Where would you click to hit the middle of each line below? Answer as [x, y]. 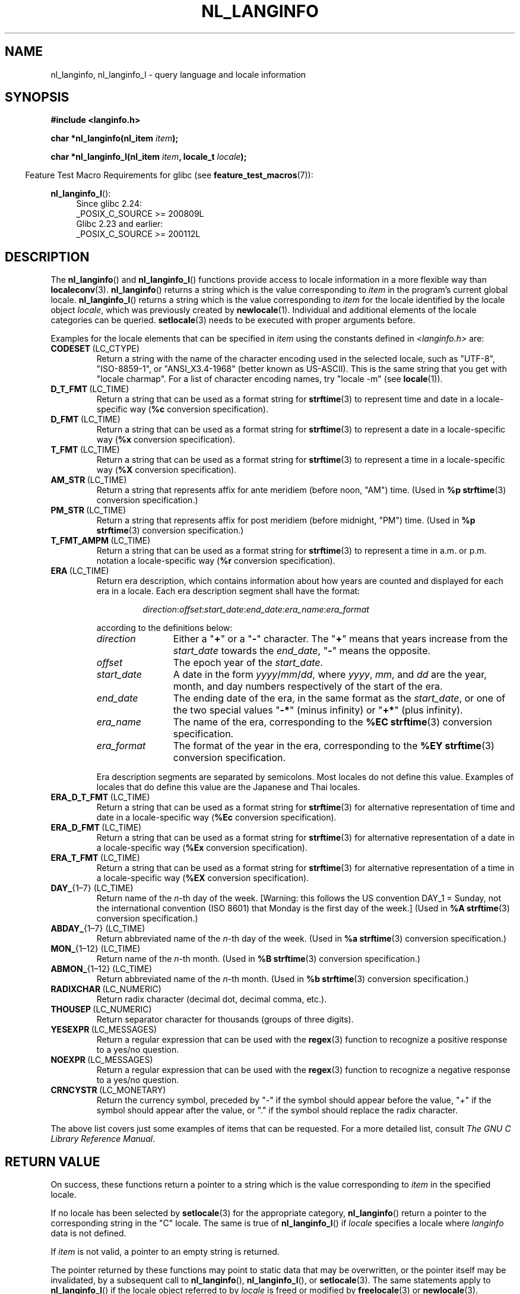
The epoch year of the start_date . [248, 663]
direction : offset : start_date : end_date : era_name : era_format [256, 610]
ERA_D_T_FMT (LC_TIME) [100, 797]
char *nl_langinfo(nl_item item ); [115, 138]
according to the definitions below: [164, 628]
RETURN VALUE [53, 1162]
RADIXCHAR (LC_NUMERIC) [106, 989]
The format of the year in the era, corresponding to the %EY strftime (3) [334, 746]
